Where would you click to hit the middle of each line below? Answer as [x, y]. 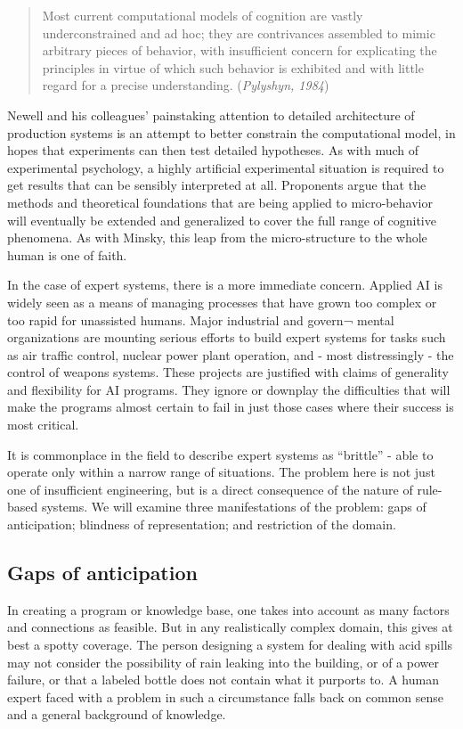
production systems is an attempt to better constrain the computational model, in [231, 132]
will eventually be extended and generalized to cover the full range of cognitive [222, 220]
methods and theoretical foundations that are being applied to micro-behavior [220, 202]
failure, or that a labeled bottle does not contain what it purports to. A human [223, 680]
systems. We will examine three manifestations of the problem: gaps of [234, 507]
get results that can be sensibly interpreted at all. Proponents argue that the [217, 185]
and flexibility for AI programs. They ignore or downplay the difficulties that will [229, 389]
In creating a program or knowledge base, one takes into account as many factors [228, 609]
